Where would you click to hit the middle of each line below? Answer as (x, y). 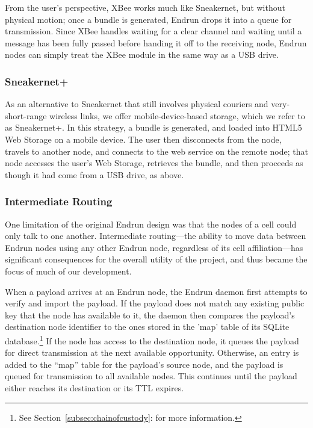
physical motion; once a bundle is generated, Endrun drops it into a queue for (148, 19)
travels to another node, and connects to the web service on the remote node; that (156, 151)
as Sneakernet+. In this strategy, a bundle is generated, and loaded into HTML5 (153, 127)
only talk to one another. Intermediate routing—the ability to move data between (156, 236)
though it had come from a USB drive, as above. (95, 174)
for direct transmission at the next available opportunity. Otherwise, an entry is (152, 352)
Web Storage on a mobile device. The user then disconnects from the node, (143, 139)
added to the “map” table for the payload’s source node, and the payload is (144, 364)
